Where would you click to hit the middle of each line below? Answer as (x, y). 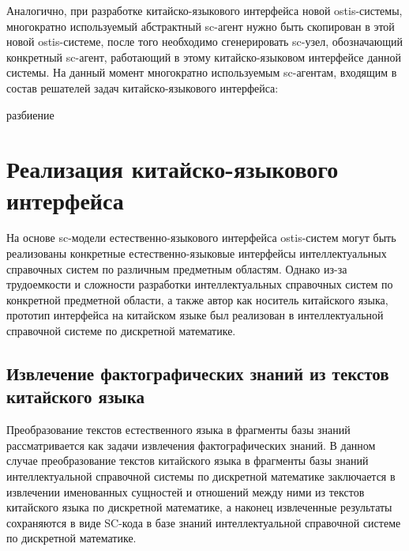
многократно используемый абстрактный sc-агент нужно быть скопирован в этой (201, 26)
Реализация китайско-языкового (173, 169)
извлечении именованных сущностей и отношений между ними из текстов (186, 491)
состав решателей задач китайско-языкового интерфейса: (143, 87)
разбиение (30, 114)
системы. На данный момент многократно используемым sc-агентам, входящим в (202, 72)
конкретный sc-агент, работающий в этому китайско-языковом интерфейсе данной (204, 57)
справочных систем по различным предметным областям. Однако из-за (177, 268)
